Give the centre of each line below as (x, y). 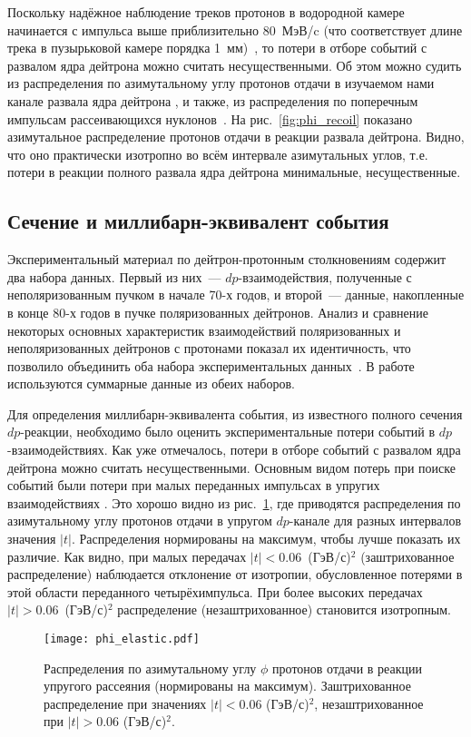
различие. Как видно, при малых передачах (127, 556)
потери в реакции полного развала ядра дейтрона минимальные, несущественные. (234, 172)
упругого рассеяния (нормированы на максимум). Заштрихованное (227, 686)
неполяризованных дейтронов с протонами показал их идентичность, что (209, 348)
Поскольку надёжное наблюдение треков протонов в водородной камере (206, 12)
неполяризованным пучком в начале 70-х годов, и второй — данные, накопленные (236, 295)
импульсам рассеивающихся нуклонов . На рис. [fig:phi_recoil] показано (210, 118)
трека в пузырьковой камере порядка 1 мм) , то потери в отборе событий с (217, 48)
